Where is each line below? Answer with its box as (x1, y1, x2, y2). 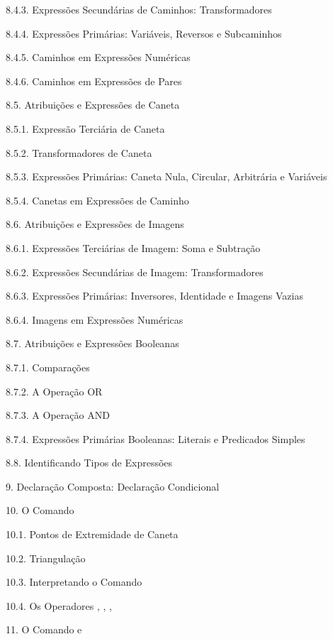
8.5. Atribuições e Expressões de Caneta (6, 97, 180, 112)
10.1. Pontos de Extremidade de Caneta (6, 527, 179, 542)
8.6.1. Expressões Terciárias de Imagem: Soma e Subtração (6, 240, 261, 255)
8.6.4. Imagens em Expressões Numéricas (6, 312, 184, 327)
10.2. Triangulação (6, 550, 86, 565)
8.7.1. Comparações (6, 359, 90, 374)
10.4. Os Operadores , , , (6, 598, 112, 613)
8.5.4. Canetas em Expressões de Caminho (6, 192, 189, 207)
